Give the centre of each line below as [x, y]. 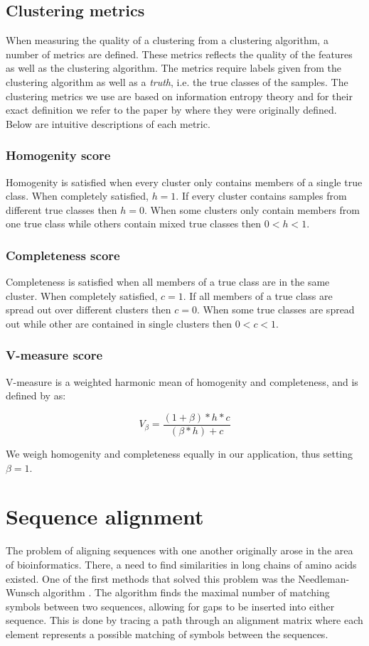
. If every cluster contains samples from [261, 196]
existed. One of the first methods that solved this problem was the [150, 578]
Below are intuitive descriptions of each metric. [108, 123]
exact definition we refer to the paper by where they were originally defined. [171, 110]
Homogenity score [58, 155]
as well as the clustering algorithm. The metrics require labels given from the [173, 68]
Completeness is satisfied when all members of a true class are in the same [168, 282]
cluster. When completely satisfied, [82, 295]
